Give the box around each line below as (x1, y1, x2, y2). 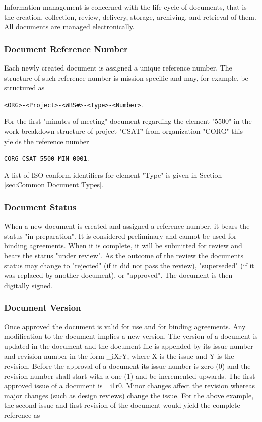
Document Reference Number (4, 42, 128, 55)
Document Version (4, 301, 81, 314)
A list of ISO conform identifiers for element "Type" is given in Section (4, 169, 222, 180)
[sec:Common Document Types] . (4, 179, 104, 190)
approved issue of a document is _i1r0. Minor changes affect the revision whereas (4, 380, 255, 391)
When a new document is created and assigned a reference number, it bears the (4, 221, 250, 231)
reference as (4, 410, 40, 420)
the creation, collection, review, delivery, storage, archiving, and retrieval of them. (4, 11, 256, 22)
